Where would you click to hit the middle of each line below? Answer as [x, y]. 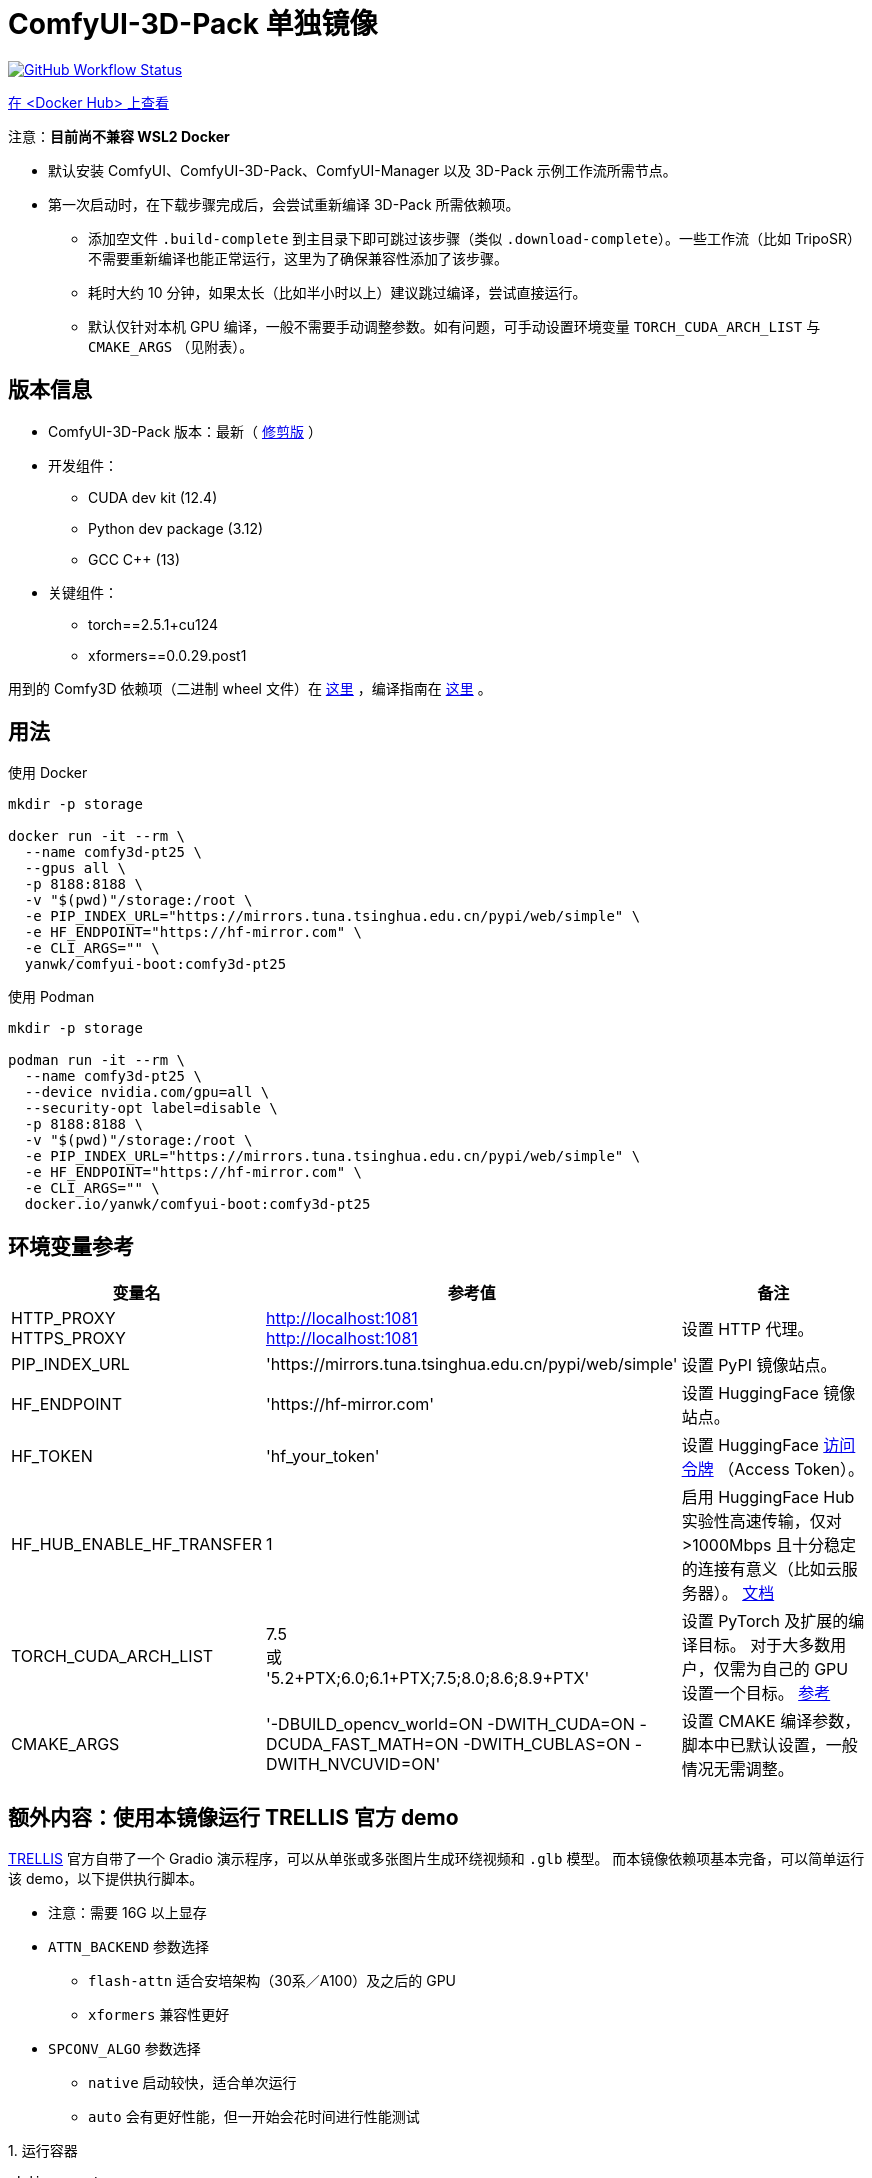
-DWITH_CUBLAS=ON [547, 1744]
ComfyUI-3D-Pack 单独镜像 [193, 24]
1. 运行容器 [43, 2151]
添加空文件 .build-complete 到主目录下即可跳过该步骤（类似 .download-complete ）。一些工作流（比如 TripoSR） [474, 238]
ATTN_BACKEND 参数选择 [129, 1947]
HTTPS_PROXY [68, 1338]
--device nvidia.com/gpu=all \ [147, 1092]
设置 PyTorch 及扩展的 [765, 1621]
